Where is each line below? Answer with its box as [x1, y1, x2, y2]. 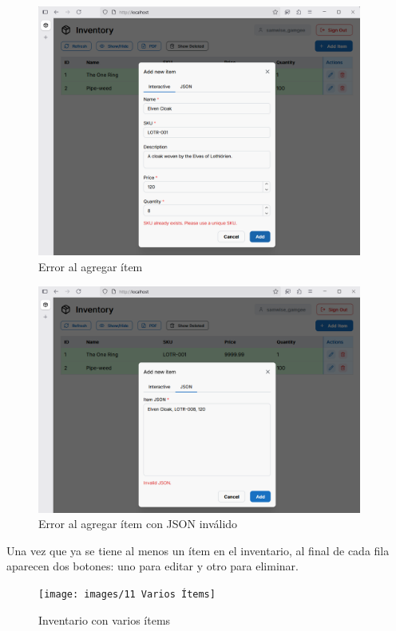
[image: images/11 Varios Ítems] [38, 588, 216, 600]
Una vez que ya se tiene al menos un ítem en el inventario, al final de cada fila [6, 542, 390, 558]
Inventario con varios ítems [38, 611, 171, 628]
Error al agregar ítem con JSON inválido [38, 515, 238, 532]
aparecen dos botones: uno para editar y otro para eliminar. [6, 558, 299, 574]
